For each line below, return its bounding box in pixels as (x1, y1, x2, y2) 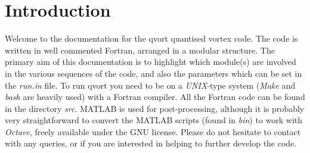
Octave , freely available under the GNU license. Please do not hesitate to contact (5, 125, 301, 138)
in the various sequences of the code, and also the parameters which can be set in (5, 67, 302, 79)
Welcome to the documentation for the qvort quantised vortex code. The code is (5, 32, 298, 45)
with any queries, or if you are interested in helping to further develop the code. (5, 137, 297, 149)
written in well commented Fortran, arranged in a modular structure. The (5, 43, 275, 56)
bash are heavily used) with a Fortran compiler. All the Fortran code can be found (5, 90, 305, 103)
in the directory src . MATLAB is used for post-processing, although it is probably (5, 102, 305, 114)
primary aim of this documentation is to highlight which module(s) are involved (5, 55, 296, 68)
